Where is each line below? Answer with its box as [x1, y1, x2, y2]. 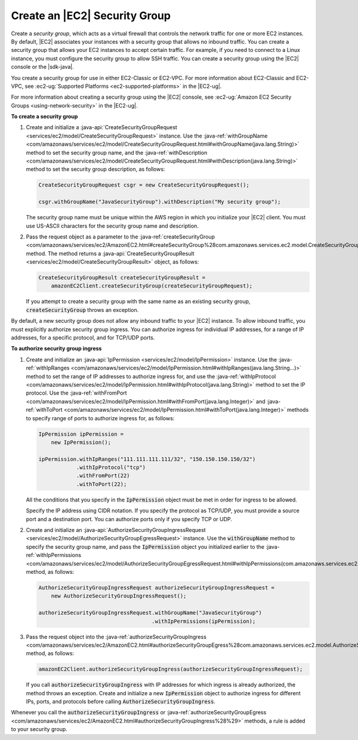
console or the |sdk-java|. [11, 63, 74, 71]
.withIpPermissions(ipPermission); [152, 617, 256, 625]
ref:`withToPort [26, 406, 63, 414]
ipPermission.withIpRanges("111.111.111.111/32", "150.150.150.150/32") [38, 455, 256, 463]
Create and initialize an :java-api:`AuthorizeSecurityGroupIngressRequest [26, 527, 206, 534]
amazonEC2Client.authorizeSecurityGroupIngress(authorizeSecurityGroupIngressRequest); [38, 666, 303, 672]
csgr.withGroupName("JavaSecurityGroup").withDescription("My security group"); [38, 198, 281, 206]
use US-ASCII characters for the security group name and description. [26, 222, 199, 230]
